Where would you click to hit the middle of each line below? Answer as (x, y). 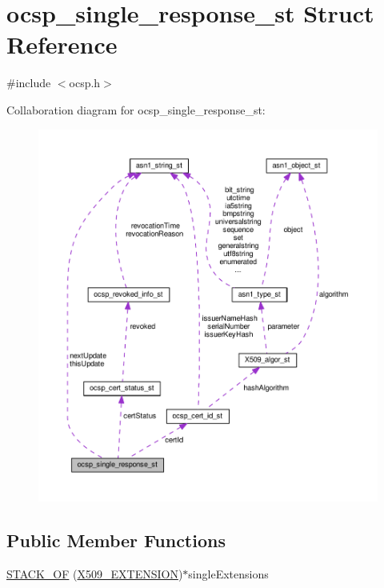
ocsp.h (85, 83)
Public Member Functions (116, 540)
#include (29, 83)
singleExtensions (228, 573)
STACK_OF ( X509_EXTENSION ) (95, 573)
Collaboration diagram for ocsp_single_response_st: (136, 109)
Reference (62, 44)
